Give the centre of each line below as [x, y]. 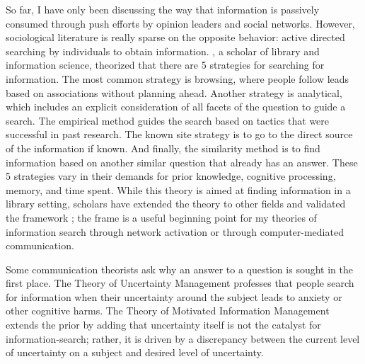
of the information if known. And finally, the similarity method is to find [163, 148]
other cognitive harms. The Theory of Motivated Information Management [168, 311]
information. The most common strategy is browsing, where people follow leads [178, 78]
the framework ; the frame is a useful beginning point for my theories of [161, 217]
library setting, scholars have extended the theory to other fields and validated [176, 204]
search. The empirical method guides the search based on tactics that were [168, 120]
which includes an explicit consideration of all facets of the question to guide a [176, 107]
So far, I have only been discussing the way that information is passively [163, 9]
